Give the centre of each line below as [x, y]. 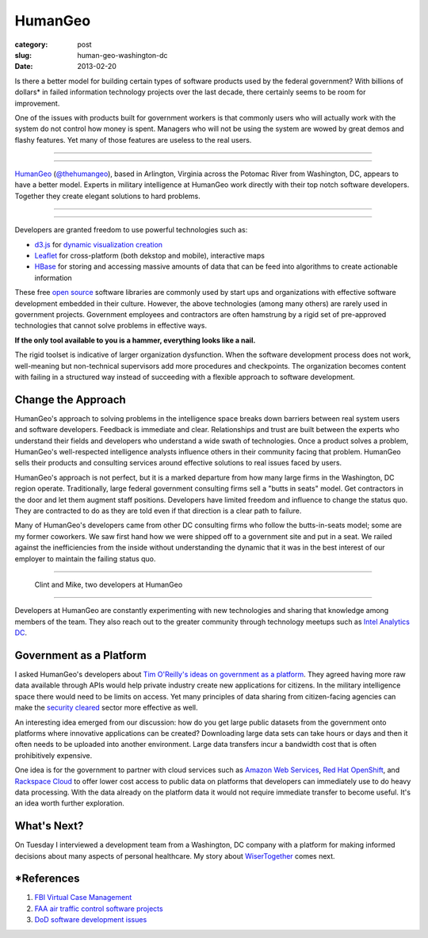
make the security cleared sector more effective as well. [106, 708]
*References [47, 879]
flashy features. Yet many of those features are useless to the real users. [133, 140]
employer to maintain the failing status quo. [85, 558]
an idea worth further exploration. [69, 803]
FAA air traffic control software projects [99, 909]
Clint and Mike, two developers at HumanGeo [109, 584]
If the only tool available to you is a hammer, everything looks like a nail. [135, 340]
